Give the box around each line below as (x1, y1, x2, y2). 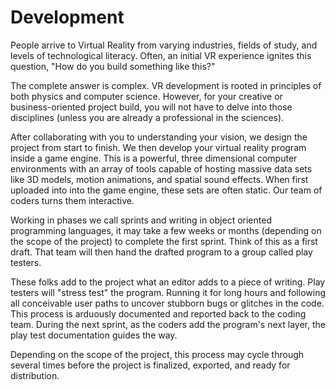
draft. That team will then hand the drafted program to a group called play (10, 246, 313, 258)
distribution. (10, 369, 60, 381)
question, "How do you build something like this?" (10, 60, 216, 72)
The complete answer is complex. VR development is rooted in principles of (10, 79, 322, 91)
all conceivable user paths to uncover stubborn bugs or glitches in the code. (10, 297, 325, 309)
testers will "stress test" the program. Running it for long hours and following (10, 286, 326, 298)
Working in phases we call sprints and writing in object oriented (10, 214, 272, 226)
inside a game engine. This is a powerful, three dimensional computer (10, 152, 298, 164)
